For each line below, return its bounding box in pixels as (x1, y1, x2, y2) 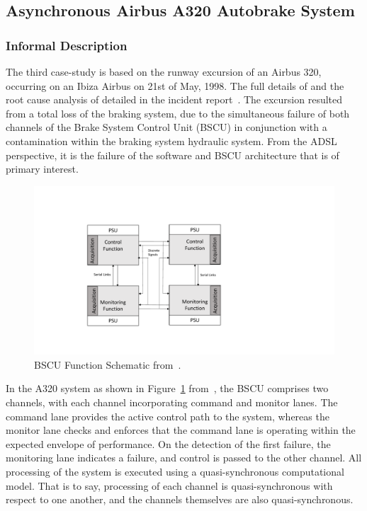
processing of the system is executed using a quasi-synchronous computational (6, 464, 344, 478)
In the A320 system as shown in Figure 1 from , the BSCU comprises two (6, 381, 329, 396)
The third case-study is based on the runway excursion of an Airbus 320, (6, 64, 322, 79)
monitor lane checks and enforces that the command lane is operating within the (6, 423, 356, 437)
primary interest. (6, 161, 79, 176)
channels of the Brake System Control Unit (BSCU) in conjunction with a (6, 120, 327, 134)
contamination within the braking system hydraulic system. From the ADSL (6, 133, 337, 148)
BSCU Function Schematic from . (34, 357, 181, 372)
